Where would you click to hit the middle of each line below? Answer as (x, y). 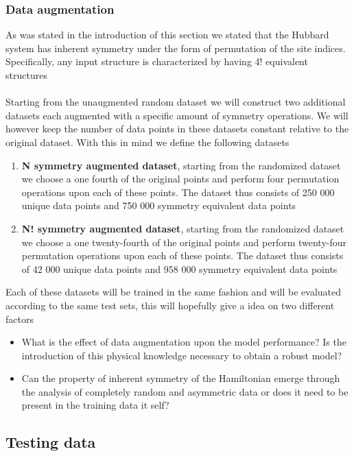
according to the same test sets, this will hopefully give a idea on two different (170, 305)
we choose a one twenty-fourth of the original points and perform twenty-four (184, 242)
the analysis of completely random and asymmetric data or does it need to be (185, 391)
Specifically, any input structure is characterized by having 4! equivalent (157, 61)
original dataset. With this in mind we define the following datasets (147, 142)
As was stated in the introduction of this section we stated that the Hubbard (167, 35)
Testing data (51, 442)
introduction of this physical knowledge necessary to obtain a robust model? (182, 355)
